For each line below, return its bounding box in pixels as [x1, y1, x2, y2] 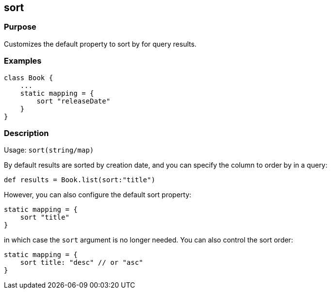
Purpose [4, 22, 36, 32]
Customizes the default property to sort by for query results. [4, 39, 197, 48]
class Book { [4, 73, 53, 82]
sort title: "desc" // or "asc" [20, 259, 143, 267]
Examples [4, 56, 42, 66]
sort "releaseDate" [36, 97, 111, 105]
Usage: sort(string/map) [4, 146, 94, 155]
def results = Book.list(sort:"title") [4, 176, 155, 184]
